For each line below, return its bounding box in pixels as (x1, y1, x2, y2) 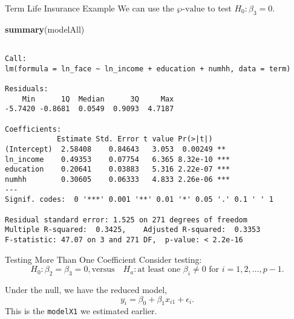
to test (207, 2, 232, 14)
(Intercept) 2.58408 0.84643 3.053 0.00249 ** (5, 144, 226, 153)
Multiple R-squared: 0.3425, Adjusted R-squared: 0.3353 (5, 225, 261, 234)
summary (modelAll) (5, 22, 85, 35)
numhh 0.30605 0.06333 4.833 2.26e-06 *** (5, 175, 230, 184)
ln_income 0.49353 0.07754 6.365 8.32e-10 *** (5, 155, 230, 164)
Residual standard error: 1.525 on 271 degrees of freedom (5, 215, 247, 224)
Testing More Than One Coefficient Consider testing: (5, 253, 202, 265)
